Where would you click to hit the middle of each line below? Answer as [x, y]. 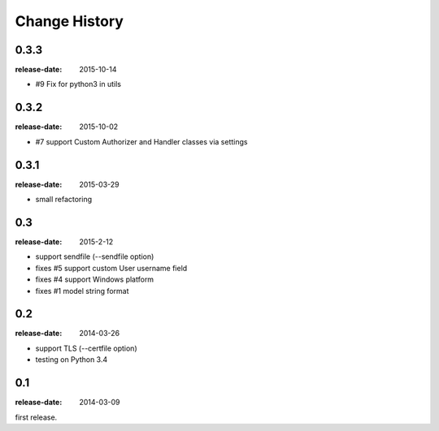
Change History [69, 21]
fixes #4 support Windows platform [95, 279]
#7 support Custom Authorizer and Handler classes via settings [141, 141]
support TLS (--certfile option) [86, 348]
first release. [36, 417]
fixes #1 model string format [82, 291]
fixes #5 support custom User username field [111, 268]
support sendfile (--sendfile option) [95, 256]
